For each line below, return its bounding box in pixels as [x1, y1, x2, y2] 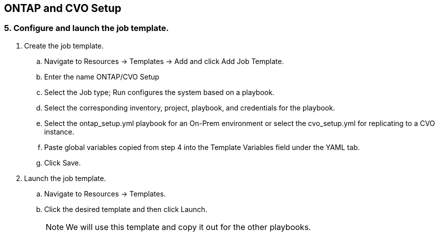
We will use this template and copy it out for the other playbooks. [66, 221, 311, 232]
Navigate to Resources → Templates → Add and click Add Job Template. [44, 56, 284, 65]
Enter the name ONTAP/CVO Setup [44, 72, 160, 81]
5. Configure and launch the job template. [4, 23, 169, 33]
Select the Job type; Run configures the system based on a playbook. [44, 87, 274, 96]
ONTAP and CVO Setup [4, 2, 121, 14]
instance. [44, 127, 75, 136]
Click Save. [44, 158, 81, 167]
